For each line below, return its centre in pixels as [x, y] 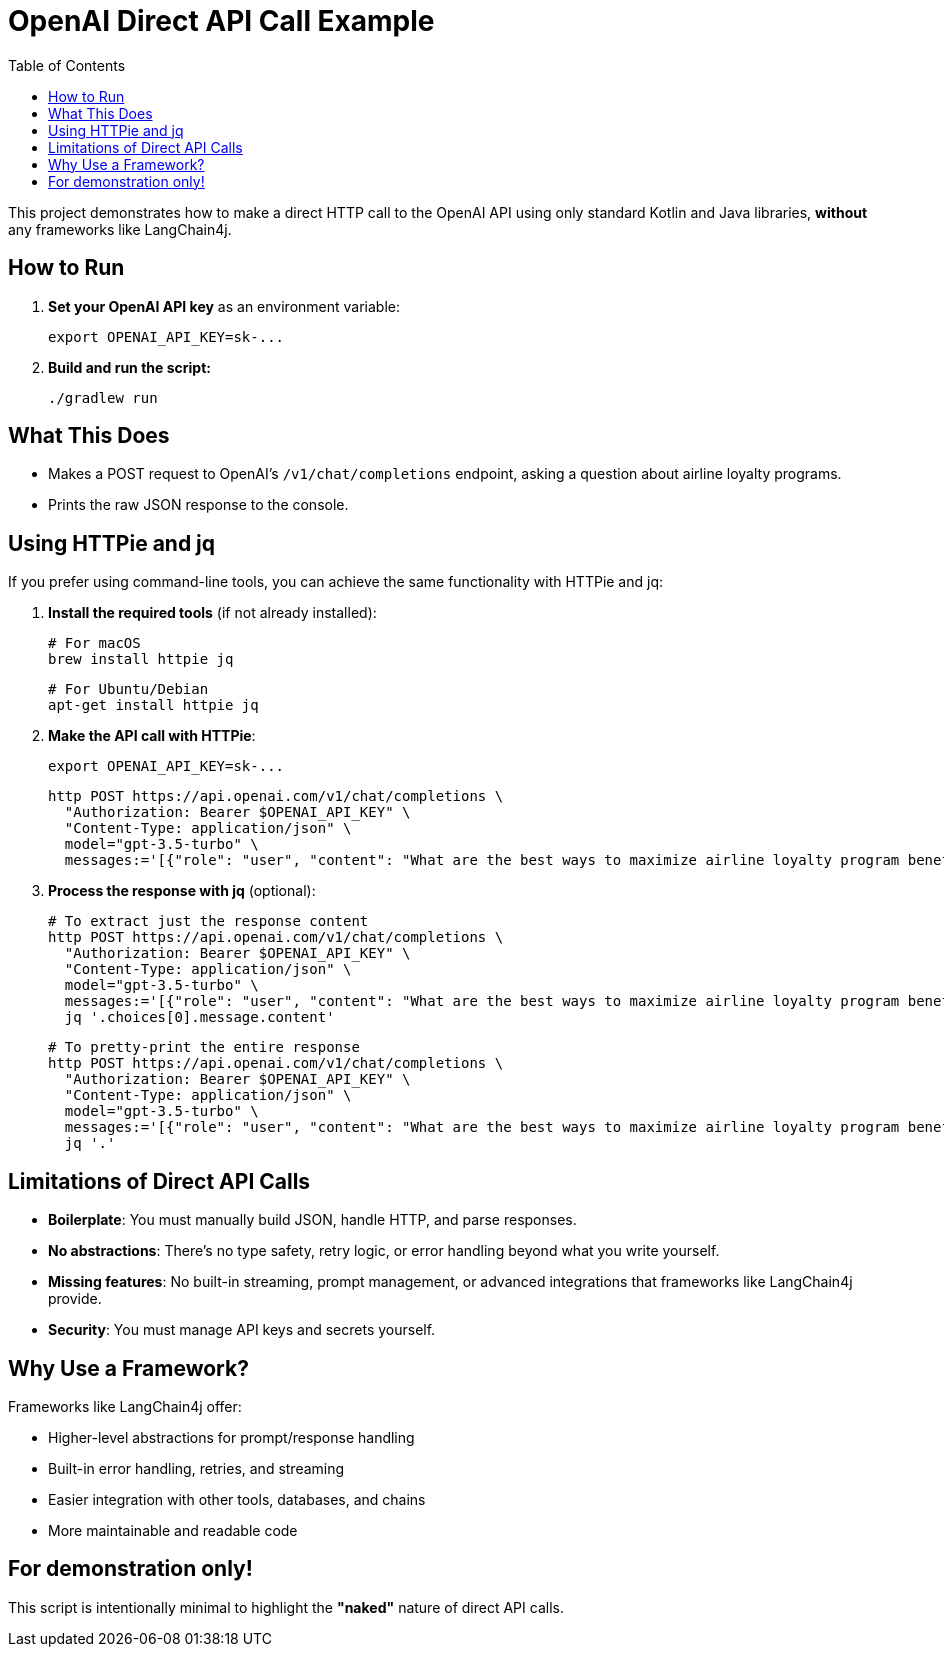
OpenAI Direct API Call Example [221, 21]
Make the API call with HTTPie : [152, 736]
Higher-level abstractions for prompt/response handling [231, 1437]
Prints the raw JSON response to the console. [198, 505]
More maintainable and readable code [173, 1530]
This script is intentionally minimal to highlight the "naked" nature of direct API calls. [286, 1607]
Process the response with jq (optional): [182, 891]
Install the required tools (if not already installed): [212, 613]
